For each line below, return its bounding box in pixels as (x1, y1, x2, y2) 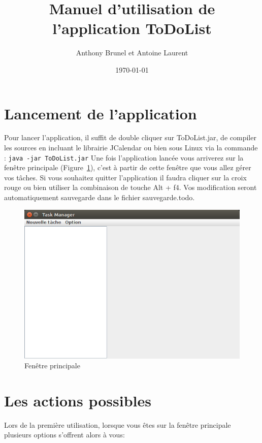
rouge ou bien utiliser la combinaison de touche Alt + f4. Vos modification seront (4, 182, 257, 193)
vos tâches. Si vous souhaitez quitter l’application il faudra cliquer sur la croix (4, 172, 247, 182)
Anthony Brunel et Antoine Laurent (76, 47, 188, 58)
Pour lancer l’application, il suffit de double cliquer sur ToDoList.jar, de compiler (4, 132, 256, 143)
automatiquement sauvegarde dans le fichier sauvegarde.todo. (4, 192, 195, 203)
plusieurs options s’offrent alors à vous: (4, 429, 125, 440)
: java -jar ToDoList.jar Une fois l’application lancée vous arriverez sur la (4, 152, 244, 163)
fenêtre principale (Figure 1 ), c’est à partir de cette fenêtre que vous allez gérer (4, 162, 251, 173)
